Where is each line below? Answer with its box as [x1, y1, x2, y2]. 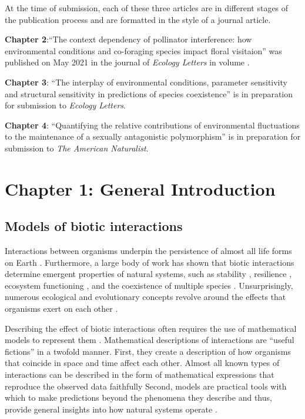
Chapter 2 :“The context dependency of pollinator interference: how [5, 33, 252, 45]
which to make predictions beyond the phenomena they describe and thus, [5, 391, 272, 404]
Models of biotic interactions [5, 217, 183, 235]
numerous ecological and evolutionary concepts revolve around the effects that [5, 291, 286, 303]
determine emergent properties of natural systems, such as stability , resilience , [5, 268, 292, 280]
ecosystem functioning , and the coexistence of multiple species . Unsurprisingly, [5, 279, 293, 291]
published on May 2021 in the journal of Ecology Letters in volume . [5, 56, 250, 68]
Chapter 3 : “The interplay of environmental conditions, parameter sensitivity [5, 75, 287, 88]
